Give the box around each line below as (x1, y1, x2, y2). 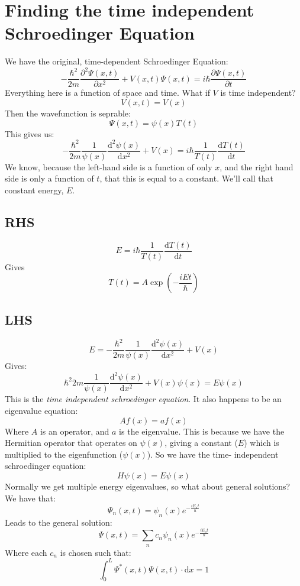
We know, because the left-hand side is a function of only (5, 160, 212, 173)
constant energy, (5, 184, 64, 196)
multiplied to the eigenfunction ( (5, 448, 123, 460)
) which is (244, 436, 279, 449)
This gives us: (5, 127, 54, 140)
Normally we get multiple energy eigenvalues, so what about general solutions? (5, 480, 291, 492)
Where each (5, 546, 47, 558)
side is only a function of (5, 172, 94, 184)
